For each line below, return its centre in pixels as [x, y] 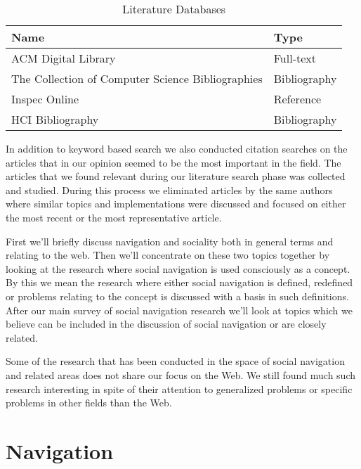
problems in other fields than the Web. [89, 403]
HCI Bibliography [55, 119]
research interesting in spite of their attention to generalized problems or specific [179, 388]
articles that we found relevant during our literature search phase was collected [176, 176]
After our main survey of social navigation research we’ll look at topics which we [179, 310]
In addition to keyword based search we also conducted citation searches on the [177, 148]
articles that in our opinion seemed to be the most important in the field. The [173, 162]
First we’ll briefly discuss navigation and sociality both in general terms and [170, 241]
